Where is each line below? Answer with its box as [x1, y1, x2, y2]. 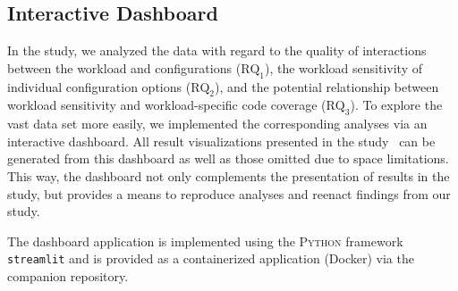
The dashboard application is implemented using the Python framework [7, 231, 403, 250]
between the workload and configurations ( [7, 58, 242, 77]
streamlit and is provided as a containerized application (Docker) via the [7, 249, 414, 268]
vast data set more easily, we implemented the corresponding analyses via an [7, 114, 428, 133]
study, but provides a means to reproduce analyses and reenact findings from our [7, 184, 451, 203]
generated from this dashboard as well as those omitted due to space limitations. [7, 149, 449, 168]
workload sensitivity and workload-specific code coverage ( [7, 96, 327, 114]
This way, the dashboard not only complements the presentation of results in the [7, 166, 450, 185]
